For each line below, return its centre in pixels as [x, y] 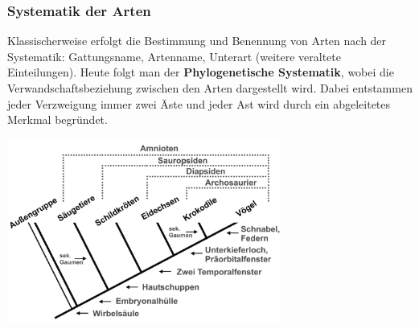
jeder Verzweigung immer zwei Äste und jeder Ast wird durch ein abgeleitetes [199, 103]
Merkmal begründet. [58, 119]
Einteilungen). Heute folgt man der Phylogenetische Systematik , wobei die [201, 72]
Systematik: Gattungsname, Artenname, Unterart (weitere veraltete [174, 56]
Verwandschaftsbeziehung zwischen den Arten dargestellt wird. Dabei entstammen [210, 88]
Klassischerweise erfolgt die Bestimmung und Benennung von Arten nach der [197, 41]
